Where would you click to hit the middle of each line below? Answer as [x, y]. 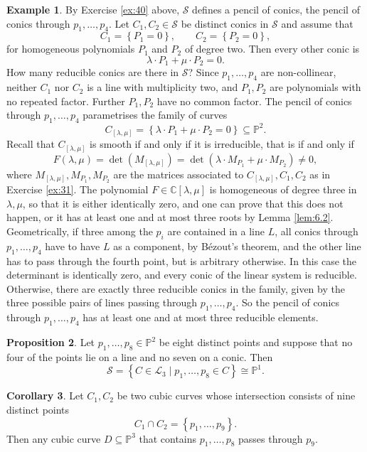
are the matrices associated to [179, 174]
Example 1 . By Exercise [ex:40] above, [93, 9]
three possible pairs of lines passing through [102, 302]
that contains [168, 438]
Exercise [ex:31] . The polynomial [78, 189]
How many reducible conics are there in [93, 72]
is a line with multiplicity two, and [163, 87]
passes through [271, 438]
